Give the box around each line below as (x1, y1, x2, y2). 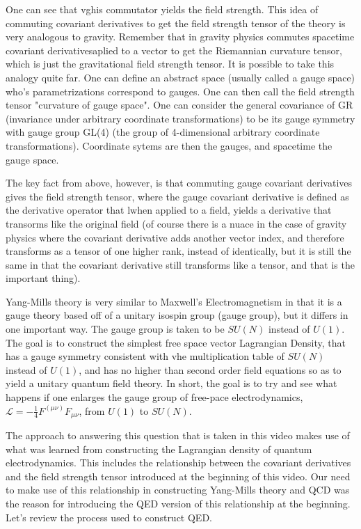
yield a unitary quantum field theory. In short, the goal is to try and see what (6, 376, 337, 390)
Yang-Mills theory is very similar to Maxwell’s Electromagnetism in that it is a (6, 294, 342, 308)
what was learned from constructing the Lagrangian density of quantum (6, 441, 312, 456)
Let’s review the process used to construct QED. (6, 510, 212, 524)
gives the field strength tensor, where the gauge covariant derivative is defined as (6, 189, 349, 203)
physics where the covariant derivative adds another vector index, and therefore (6, 230, 344, 244)
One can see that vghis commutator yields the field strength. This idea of (6, 2, 319, 16)
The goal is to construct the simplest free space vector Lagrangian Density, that (6, 335, 346, 349)
